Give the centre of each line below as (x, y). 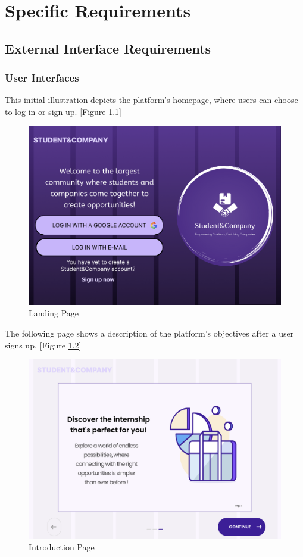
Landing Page (54, 313)
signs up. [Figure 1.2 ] (43, 345)
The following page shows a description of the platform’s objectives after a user (149, 333)
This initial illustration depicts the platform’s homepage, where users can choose (151, 100)
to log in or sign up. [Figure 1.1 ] (63, 111)
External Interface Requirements (108, 48)
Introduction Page (62, 547)
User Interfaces (42, 78)
